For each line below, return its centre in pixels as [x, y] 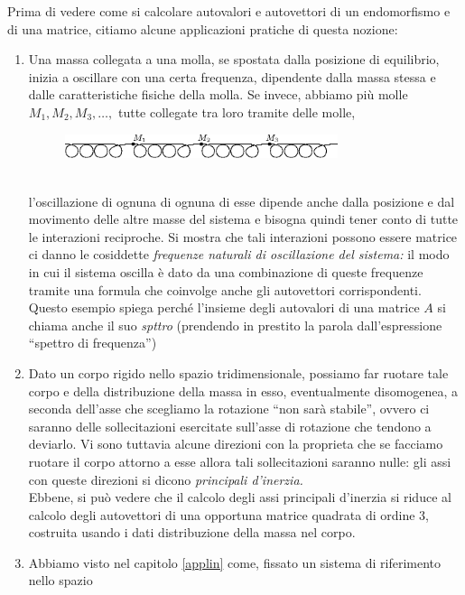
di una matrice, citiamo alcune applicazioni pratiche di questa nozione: [203, 28]
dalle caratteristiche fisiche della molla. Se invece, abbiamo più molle [218, 94]
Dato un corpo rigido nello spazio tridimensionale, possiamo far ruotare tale [238, 372]
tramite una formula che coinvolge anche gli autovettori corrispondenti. [225, 289]
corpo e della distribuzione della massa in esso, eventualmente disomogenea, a [243, 390]
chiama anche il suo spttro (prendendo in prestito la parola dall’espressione [235, 325]
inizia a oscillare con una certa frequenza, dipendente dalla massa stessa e [232, 76]
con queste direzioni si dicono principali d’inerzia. [166, 479]
